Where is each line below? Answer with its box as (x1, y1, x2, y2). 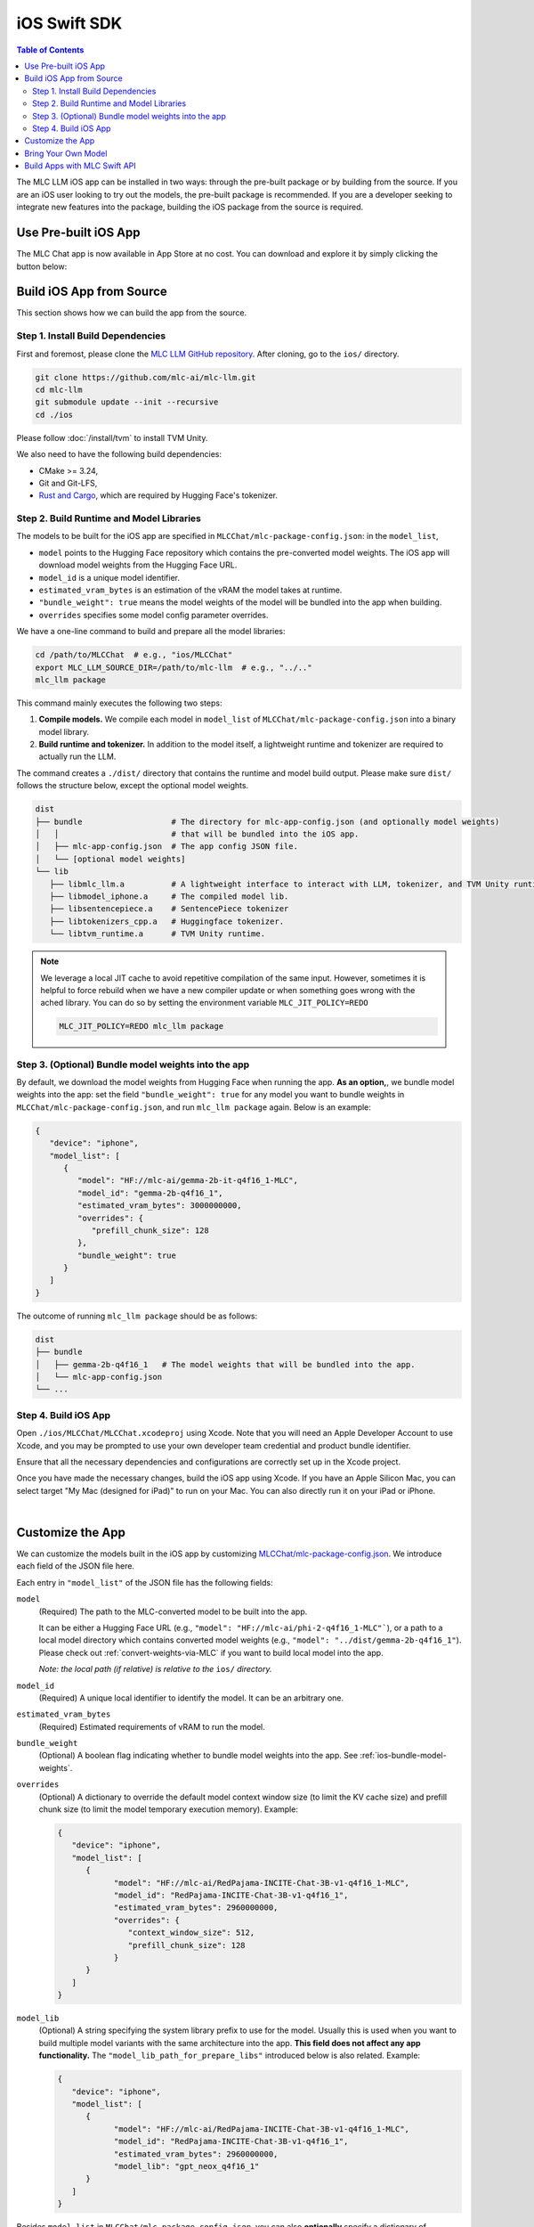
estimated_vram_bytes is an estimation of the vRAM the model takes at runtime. (38, 584, 343, 595)
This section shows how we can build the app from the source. (16, 307, 247, 318)
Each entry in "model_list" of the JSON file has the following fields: (16, 1577, 273, 1587)
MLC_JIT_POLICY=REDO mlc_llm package (59, 1021, 224, 1032)
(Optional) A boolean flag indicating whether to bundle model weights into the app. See (38, 1750, 359, 1761)
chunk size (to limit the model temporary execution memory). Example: (38, 1804, 298, 1815)
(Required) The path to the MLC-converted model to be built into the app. (38, 1606, 308, 1617)
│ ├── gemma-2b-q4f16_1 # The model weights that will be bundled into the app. (35, 1359, 416, 1369)
